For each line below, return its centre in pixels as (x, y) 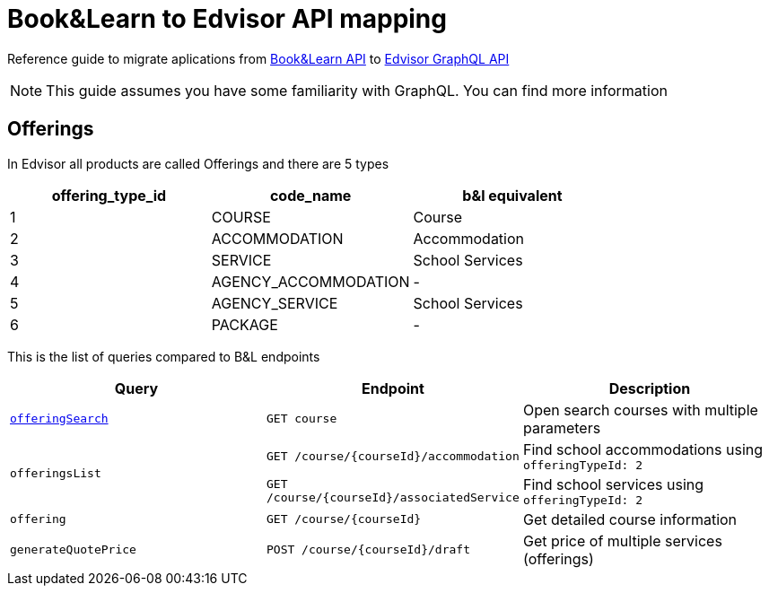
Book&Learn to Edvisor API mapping (227, 19)
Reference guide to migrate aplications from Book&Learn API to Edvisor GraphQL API (258, 58)
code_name (310, 195)
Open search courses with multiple (640, 410)
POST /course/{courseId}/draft (368, 550)
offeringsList (56, 474)
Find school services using (613, 484)
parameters (562, 427)
